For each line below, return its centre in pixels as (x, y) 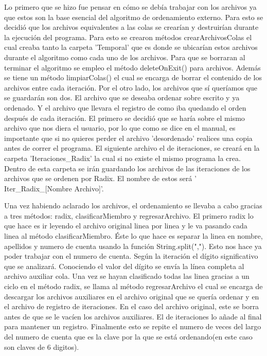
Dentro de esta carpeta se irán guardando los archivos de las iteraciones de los (127, 168)
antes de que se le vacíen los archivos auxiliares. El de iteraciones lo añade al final (133, 316)
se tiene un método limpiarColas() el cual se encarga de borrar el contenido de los (133, 77)
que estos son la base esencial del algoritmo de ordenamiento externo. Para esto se (134, 17)
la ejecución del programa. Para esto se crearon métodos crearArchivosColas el (128, 37)
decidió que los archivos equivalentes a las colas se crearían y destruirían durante (131, 27)
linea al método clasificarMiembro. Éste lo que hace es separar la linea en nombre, (133, 236)
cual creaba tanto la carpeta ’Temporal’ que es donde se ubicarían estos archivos (131, 47)
